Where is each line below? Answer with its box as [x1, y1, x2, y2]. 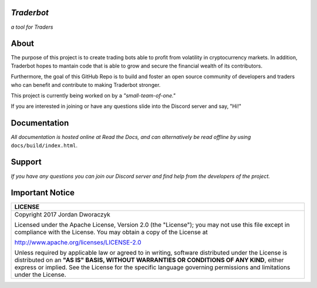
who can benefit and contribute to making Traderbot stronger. [11, 81, 161, 88]
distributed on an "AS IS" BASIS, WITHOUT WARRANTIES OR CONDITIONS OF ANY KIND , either [14, 256, 284, 264]
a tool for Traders [11, 23, 53, 31]
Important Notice [11, 188, 75, 198]
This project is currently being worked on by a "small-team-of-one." [11, 92, 176, 99]
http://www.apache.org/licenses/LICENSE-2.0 [14, 238, 141, 246]
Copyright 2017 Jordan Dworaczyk [14, 211, 111, 219]
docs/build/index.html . [11, 141, 78, 149]
